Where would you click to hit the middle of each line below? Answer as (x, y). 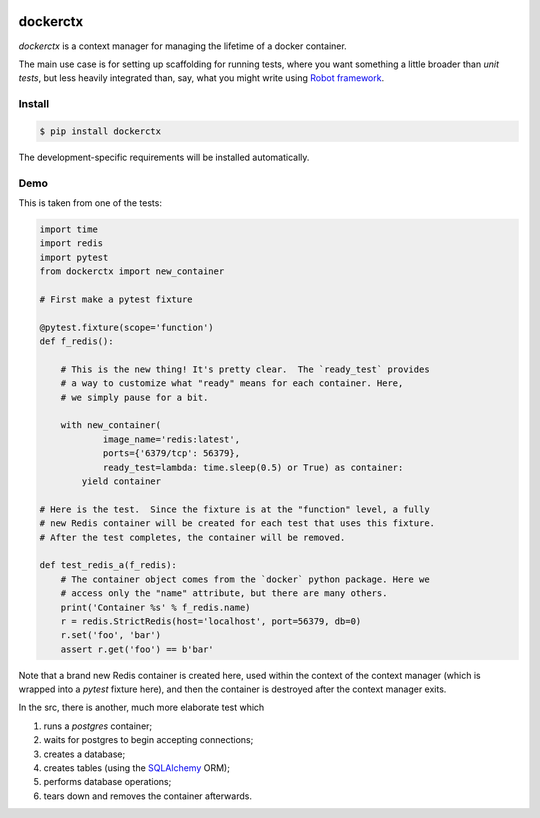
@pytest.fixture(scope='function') (126, 327)
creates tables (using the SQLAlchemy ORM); (136, 768)
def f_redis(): (76, 341)
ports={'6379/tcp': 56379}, (171, 453)
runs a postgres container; (98, 726)
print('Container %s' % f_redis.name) (155, 607)
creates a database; (84, 754)
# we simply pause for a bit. (134, 397)
